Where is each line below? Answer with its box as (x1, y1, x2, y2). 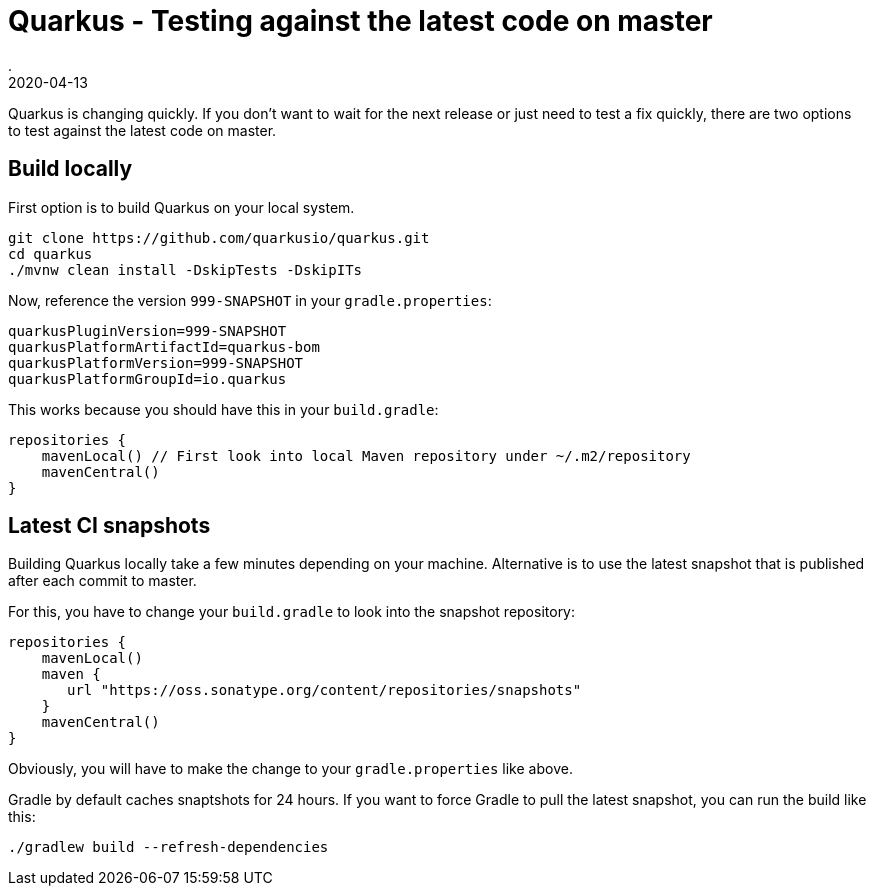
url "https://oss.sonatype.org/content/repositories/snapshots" (67, 682, 582, 699)
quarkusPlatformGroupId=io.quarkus (8, 370, 287, 387)
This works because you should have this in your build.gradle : (8, 400, 439, 418)
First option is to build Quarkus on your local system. (8, 198, 355, 216)
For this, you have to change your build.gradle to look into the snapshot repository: (8, 603, 576, 621)
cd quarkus (8, 245, 93, 262)
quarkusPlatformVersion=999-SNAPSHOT (8, 354, 304, 371)
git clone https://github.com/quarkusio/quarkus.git (8, 229, 430, 246)
